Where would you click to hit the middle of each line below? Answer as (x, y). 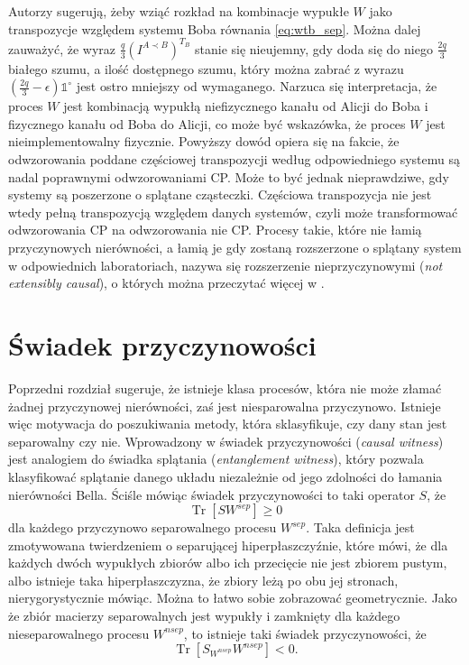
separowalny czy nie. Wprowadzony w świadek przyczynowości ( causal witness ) (226, 441)
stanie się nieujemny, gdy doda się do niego (314, 48)
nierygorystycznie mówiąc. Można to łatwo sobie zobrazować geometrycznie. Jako (233, 598)
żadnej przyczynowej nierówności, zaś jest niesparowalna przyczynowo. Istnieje (225, 406)
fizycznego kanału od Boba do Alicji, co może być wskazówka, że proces (207, 123)
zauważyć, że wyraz (62, 48)
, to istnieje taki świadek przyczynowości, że (305, 633)
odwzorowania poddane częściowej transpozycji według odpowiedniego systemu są (234, 159)
